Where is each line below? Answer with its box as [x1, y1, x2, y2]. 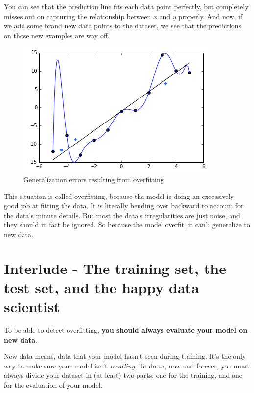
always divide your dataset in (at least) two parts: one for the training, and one [4, 370, 242, 380]
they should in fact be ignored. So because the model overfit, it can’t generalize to [4, 220, 250, 230]
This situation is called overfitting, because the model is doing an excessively [4, 191, 234, 201]
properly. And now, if [178, 11, 243, 21]
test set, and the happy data [4, 277, 199, 297]
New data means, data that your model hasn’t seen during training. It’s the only [4, 351, 246, 361]
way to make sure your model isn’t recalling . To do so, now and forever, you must [4, 360, 249, 370]
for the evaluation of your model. [4, 380, 103, 390]
